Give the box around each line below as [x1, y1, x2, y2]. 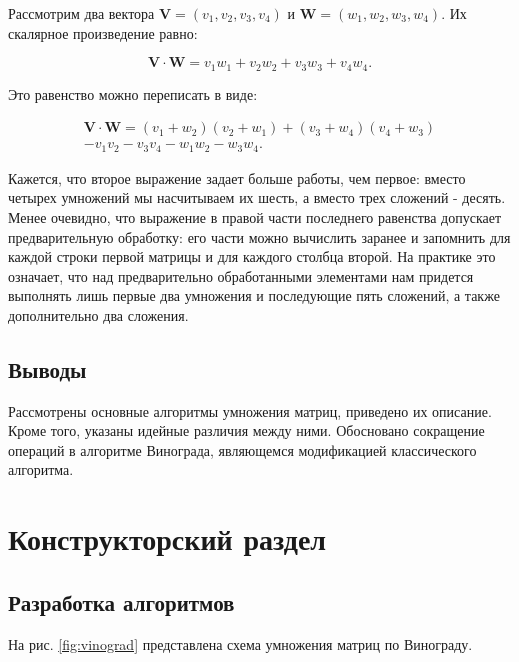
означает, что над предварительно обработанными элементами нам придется [8, 265, 474, 286]
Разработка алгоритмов [8, 586, 235, 617]
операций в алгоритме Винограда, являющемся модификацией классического [8, 439, 477, 460]
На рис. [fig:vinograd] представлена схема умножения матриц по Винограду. [8, 633, 473, 654]
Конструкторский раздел [8, 518, 327, 559]
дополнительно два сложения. [8, 304, 189, 325]
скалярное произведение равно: [8, 22, 198, 43]
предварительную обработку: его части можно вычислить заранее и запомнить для [8, 226, 511, 247]
